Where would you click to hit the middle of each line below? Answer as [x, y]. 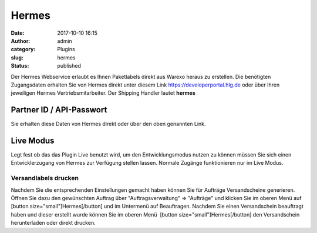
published [69, 66]
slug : [17, 57]
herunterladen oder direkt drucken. [53, 223]
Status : [20, 66]
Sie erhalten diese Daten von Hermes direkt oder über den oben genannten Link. [108, 124]
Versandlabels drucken [45, 178]
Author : [21, 41]
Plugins [66, 49]
